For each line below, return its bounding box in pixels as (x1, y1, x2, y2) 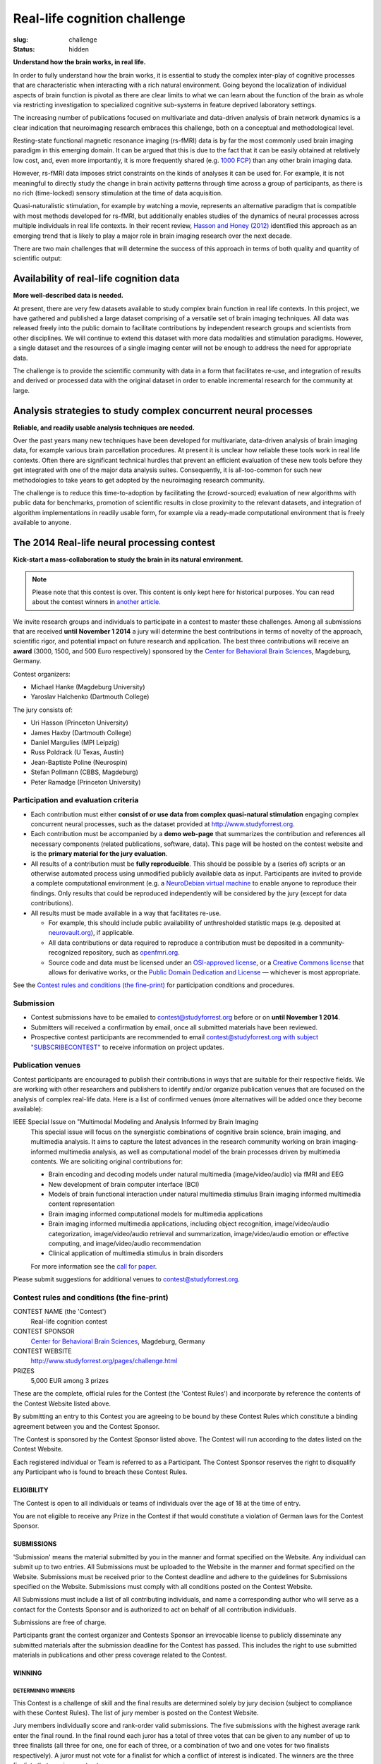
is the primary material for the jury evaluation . (30, 850, 168, 858)
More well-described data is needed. (13, 291, 123, 300)
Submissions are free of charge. (13, 1618, 107, 1626)
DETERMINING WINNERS (13, 1687, 75, 1695)
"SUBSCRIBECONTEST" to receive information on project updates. (30, 1043, 225, 1051)
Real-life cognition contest (30, 1317, 107, 1326)
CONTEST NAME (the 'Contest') (13, 1307, 107, 1316)
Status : (13, 44, 35, 53)
